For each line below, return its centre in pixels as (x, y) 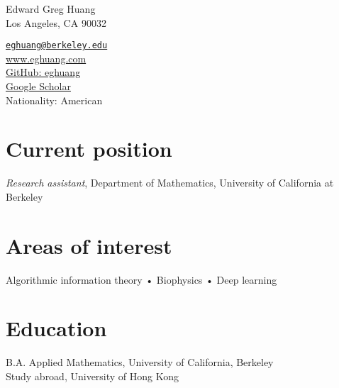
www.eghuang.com (46, 58)
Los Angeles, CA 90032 (56, 22)
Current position (89, 149)
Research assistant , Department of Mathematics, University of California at (170, 183)
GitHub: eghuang (43, 72)
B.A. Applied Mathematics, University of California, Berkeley (140, 362)
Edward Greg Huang (51, 9)
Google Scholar (38, 86)
